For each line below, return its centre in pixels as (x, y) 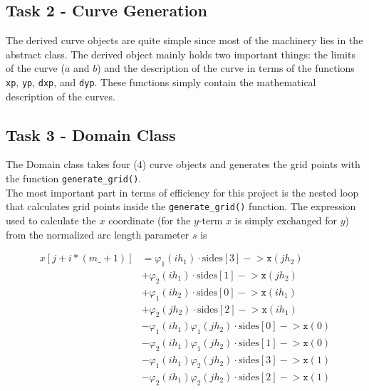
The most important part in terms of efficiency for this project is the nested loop (182, 192)
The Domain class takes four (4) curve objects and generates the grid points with (183, 164)
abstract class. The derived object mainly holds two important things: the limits (181, 54)
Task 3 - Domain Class (91, 134)
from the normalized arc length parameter (98, 234)
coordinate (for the (150, 220)
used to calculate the (51, 220)
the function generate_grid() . (74, 178)
